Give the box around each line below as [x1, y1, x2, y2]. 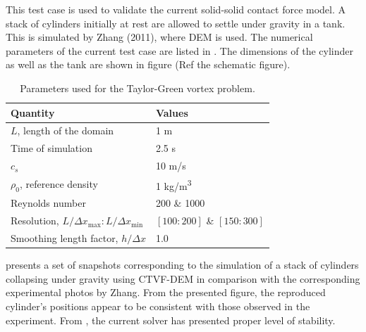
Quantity [11, 105, 55, 120]
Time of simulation [11, 141, 92, 155]
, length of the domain [17, 123, 114, 138]
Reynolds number [11, 196, 86, 210]
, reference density [19, 177, 98, 191]
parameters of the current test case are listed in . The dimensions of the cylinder [6, 43, 353, 58]
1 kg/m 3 [155, 176, 192, 193]
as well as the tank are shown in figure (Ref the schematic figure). [6, 57, 291, 72]
